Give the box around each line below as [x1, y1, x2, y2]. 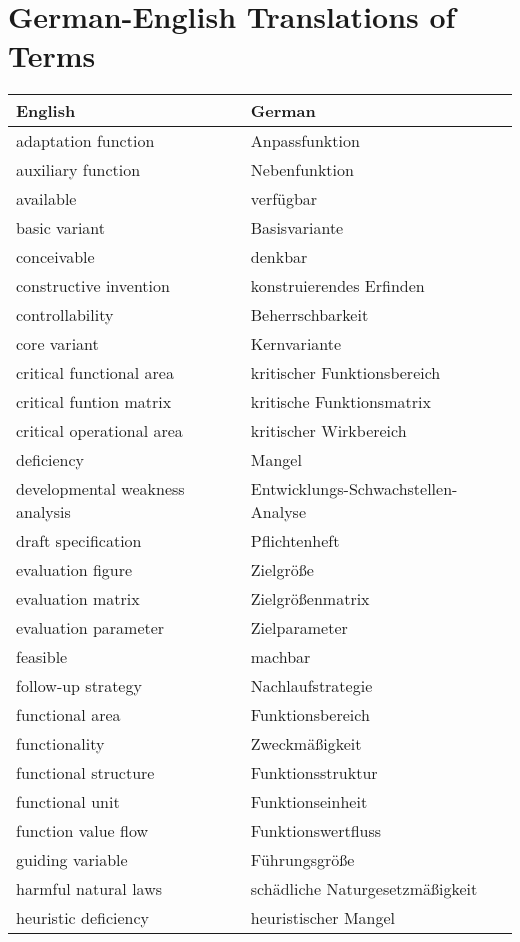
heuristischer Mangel [250, 906, 396, 930]
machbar [250, 645, 311, 669]
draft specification [16, 529, 142, 553]
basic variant [16, 216, 106, 240]
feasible [16, 645, 68, 669]
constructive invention [16, 274, 170, 298]
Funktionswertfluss [250, 819, 382, 843]
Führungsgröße [250, 848, 355, 872]
